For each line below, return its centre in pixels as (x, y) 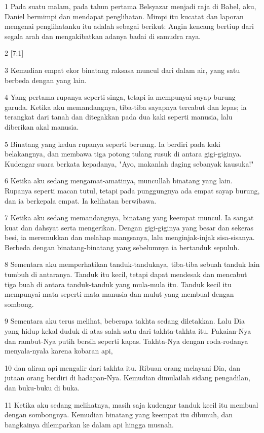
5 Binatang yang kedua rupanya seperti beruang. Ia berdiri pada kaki (112, 144)
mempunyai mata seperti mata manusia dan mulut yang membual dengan (119, 294)
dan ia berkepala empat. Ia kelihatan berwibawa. (81, 200)
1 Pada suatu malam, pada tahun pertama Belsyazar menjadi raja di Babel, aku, (130, 6)
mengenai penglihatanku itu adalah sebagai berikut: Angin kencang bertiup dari (129, 26)
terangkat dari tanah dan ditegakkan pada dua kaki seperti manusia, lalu (119, 117)
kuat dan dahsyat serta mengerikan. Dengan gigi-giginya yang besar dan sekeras (129, 227)
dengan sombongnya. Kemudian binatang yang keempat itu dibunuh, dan (119, 415)
